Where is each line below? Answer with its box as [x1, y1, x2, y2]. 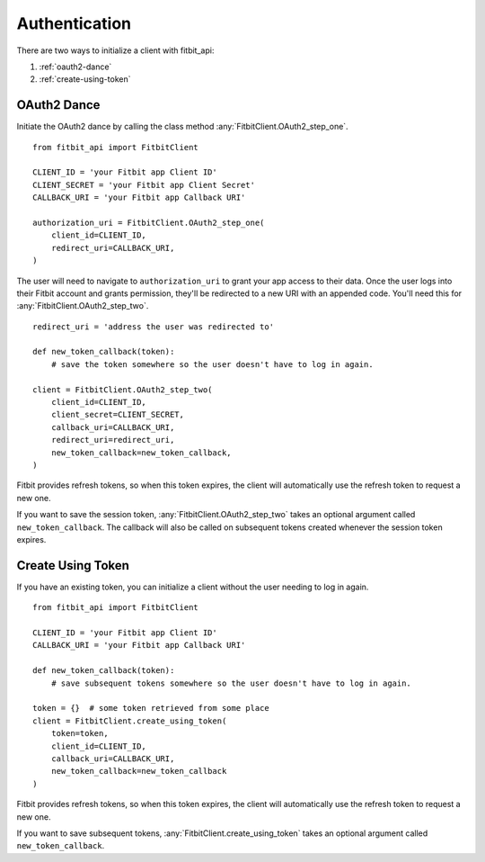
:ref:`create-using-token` [39, 74, 131, 85]
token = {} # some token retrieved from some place [32, 703, 269, 714]
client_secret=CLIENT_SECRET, [50, 409, 184, 420]
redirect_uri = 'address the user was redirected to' [32, 321, 274, 332]
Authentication [16, 13, 132, 33]
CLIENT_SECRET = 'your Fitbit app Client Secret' [32, 180, 256, 190]
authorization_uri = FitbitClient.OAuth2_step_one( [32, 217, 265, 228]
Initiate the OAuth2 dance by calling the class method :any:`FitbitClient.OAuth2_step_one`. [16, 121, 349, 132]
